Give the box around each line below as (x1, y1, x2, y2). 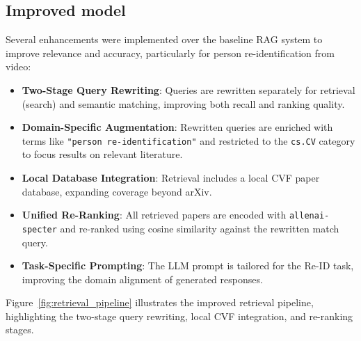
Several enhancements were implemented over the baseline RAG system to (6, 32, 323, 47)
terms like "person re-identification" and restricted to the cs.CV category (22, 133, 355, 148)
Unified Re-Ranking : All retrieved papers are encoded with (22, 207, 287, 222)
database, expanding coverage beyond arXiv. (22, 184, 212, 198)
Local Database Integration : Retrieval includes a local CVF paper (22, 170, 320, 185)
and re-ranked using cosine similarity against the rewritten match (60, 221, 339, 235)
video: (6, 59, 31, 74)
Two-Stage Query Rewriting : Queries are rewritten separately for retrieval (22, 82, 355, 97)
